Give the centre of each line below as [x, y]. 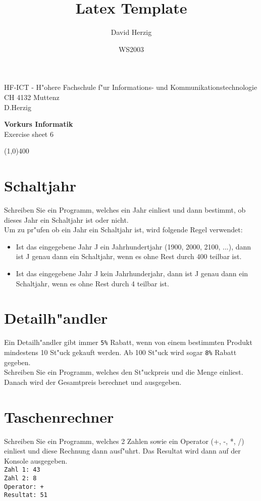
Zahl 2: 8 [20, 478]
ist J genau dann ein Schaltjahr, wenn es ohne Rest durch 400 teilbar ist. [129, 256]
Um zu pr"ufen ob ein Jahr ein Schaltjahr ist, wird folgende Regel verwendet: [123, 230]
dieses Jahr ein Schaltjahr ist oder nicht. [66, 219]
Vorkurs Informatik [39, 124]
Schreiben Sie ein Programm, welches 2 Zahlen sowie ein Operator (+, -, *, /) [124, 441]
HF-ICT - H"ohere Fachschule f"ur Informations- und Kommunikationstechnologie [131, 87]
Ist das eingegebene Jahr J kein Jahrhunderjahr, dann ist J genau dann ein [132, 273]
